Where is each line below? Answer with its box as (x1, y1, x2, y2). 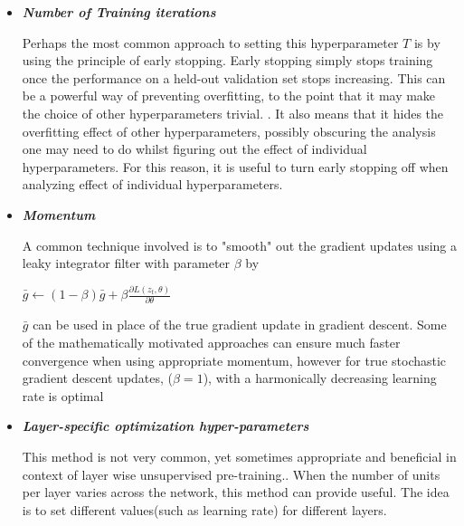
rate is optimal (22, 386, 104, 405)
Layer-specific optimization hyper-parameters (22, 416, 309, 435)
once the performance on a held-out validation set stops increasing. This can (22, 68, 446, 87)
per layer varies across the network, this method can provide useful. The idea (22, 483, 450, 502)
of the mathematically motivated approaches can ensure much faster (22, 333, 401, 351)
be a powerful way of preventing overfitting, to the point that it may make (22, 86, 436, 105)
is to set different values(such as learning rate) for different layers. (22, 500, 387, 519)
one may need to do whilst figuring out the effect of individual (22, 139, 367, 158)
